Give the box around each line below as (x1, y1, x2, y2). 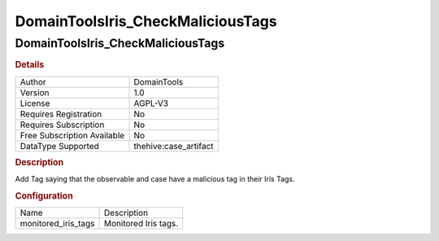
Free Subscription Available (20, 129, 125, 141)
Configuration (15, 191, 73, 202)
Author (20, 76, 46, 87)
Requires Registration (20, 108, 102, 120)
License (20, 98, 50, 109)
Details (15, 59, 45, 71)
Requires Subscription (20, 119, 105, 130)
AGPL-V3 (133, 98, 169, 109)
